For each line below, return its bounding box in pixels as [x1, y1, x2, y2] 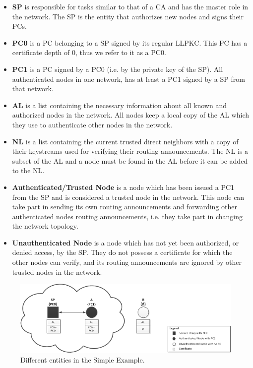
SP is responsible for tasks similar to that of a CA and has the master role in [12, 1, 249, 11]
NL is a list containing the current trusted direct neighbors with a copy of [12, 136, 239, 146]
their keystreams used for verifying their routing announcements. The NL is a [12, 146, 249, 156]
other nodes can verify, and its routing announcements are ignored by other [12, 257, 242, 267]
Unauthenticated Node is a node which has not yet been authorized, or [12, 237, 239, 247]
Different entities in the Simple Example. [20, 354, 145, 365]
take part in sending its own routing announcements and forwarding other [12, 201, 237, 212]
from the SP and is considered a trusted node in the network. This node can [12, 191, 245, 202]
